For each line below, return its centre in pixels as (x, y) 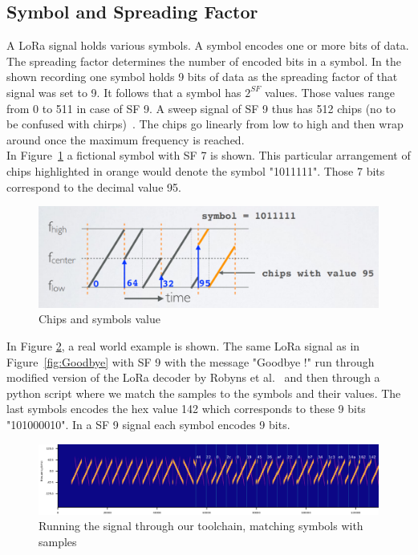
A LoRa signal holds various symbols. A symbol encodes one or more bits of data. (208, 45)
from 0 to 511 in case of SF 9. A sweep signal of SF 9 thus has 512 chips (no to (201, 108)
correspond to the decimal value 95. (94, 186)
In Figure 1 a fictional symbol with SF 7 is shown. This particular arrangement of (209, 155)
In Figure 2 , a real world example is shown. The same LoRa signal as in (183, 346)
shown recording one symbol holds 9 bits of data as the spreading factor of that (202, 77)
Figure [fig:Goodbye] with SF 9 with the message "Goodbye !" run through (191, 361)
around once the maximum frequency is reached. (126, 139)
